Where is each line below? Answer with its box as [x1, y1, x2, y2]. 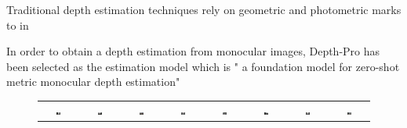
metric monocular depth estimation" [6, 73, 180, 90]
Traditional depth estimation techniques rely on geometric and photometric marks [6, 2, 402, 17]
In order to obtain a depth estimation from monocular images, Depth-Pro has [6, 43, 380, 59]
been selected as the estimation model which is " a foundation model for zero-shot [6, 58, 400, 74]
